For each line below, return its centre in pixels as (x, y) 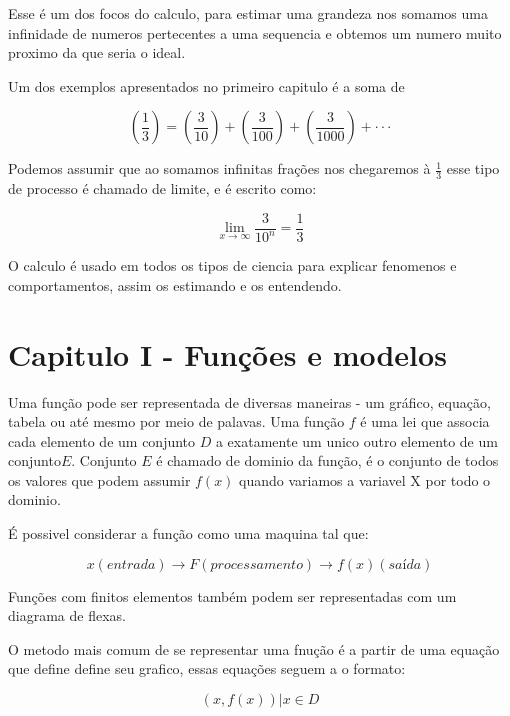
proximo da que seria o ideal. (97, 52)
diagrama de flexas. (67, 615)
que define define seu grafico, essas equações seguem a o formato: (207, 668)
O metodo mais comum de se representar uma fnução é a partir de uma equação (254, 648)
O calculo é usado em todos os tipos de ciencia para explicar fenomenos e (232, 265)
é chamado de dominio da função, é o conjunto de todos (327, 460)
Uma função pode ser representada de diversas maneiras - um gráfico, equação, (249, 401)
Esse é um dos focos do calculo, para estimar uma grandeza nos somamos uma (248, 13)
